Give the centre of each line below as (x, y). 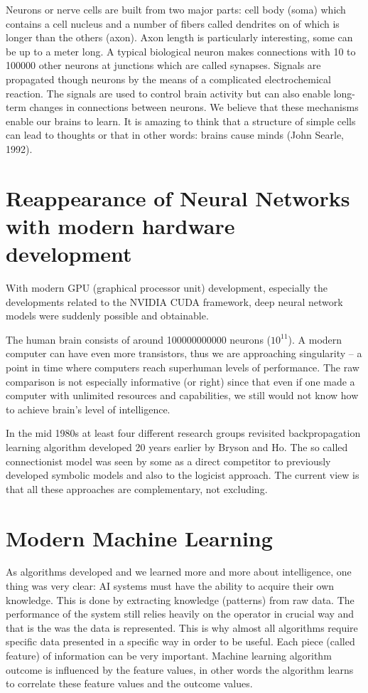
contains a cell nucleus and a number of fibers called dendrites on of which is (173, 23)
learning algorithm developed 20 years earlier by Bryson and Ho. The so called (177, 446)
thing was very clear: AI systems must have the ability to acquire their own (170, 586)
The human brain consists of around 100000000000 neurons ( (139, 339)
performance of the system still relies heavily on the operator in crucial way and (180, 614)
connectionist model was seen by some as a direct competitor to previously (168, 461)
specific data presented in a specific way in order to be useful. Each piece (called (180, 641)
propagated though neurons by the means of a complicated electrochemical (168, 79)
